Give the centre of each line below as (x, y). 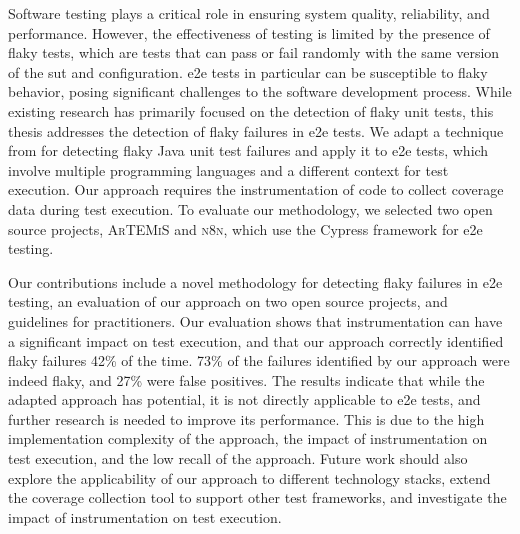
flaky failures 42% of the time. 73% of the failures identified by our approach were (259, 360)
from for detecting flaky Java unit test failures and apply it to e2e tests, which (248, 150)
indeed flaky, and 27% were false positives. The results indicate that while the (246, 379)
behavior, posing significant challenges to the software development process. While (260, 91)
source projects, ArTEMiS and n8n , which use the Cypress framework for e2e (245, 228)
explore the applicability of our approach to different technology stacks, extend (249, 477)
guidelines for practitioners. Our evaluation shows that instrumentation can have (255, 320)
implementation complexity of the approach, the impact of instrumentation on (248, 438)
